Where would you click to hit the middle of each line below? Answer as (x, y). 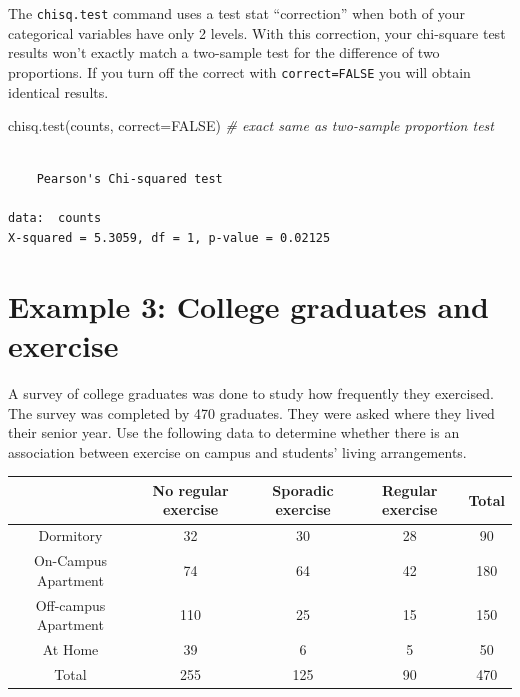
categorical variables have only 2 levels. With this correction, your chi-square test (257, 32)
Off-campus (70, 604)
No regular (190, 489)
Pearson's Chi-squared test (129, 179)
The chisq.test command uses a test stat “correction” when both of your (236, 13)
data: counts (55, 218)
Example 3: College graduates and (248, 305)
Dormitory (70, 535)
